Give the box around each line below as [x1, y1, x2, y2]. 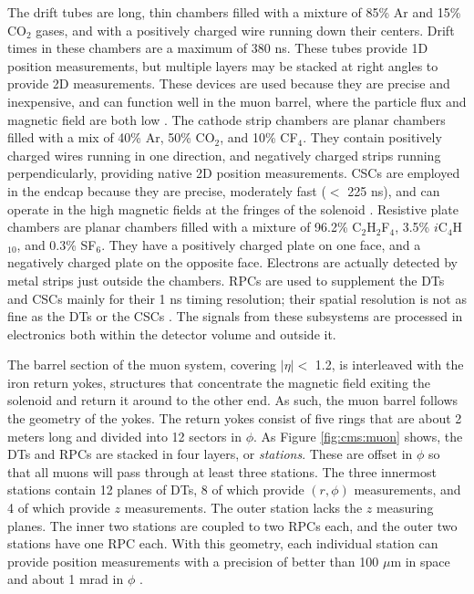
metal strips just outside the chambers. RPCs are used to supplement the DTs [7, 270, 445, 289]
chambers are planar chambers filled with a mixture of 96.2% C [7, 217, 362, 236]
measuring [376, 498, 434, 517]
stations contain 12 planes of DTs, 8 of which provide [7, 480, 304, 499]
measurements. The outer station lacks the [124, 498, 363, 517]
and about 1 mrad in [7, 569, 124, 589]
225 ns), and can [347, 181, 440, 200]
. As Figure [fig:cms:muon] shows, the [253, 426, 463, 445]
